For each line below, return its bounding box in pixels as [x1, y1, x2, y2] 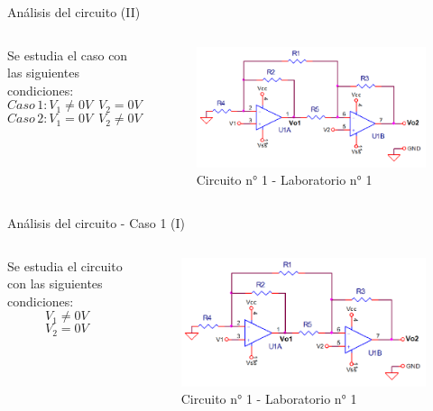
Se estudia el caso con [7, 45, 128, 64]
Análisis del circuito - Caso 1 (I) [7, 213, 186, 232]
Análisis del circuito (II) [7, 3, 141, 21]
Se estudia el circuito [7, 256, 123, 275]
